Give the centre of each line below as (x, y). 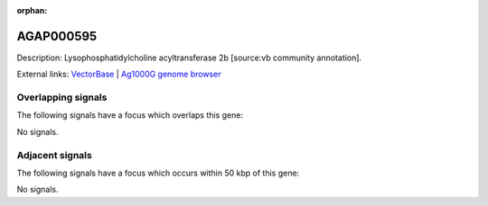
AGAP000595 (57, 36)
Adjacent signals (54, 155)
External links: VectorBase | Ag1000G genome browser (119, 74)
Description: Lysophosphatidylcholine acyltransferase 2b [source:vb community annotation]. (189, 58)
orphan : (32, 10)
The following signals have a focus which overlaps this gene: (130, 115)
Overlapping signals (62, 97)
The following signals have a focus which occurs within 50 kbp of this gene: (158, 173)
